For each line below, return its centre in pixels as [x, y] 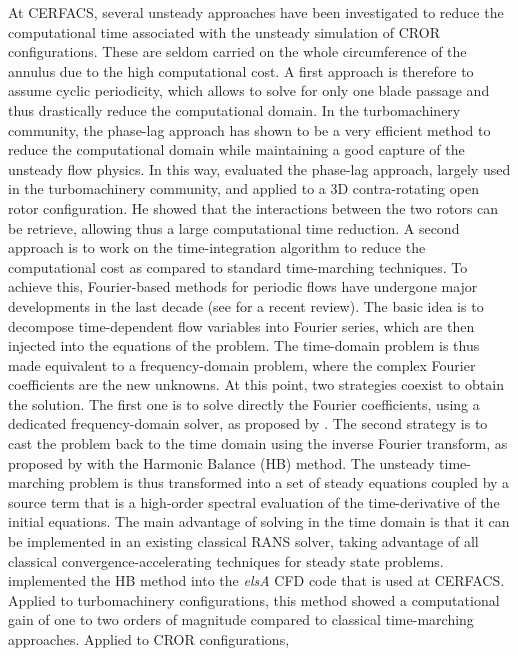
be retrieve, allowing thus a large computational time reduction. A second [234, 227]
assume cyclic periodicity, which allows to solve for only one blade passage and [249, 90]
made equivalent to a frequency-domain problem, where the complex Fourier [242, 364]
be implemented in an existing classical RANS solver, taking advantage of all [243, 541]
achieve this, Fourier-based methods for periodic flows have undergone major [243, 286]
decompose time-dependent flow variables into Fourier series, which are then [241, 325]
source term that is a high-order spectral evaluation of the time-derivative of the [254, 501]
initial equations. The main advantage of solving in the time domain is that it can [259, 521]
